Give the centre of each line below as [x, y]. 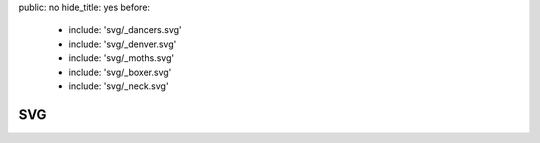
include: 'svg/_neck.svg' [118, 86]
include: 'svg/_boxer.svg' [120, 72]
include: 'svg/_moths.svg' [121, 58]
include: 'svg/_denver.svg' [122, 44]
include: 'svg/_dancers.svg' [125, 30]
